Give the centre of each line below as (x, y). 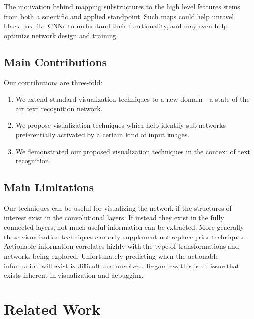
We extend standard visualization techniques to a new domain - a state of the (132, 99)
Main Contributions (56, 62)
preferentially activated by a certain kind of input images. (102, 134)
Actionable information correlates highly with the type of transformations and (122, 246)
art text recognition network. (59, 108)
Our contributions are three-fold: (53, 82)
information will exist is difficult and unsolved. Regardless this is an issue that (122, 265)
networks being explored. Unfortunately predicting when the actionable (111, 255)
